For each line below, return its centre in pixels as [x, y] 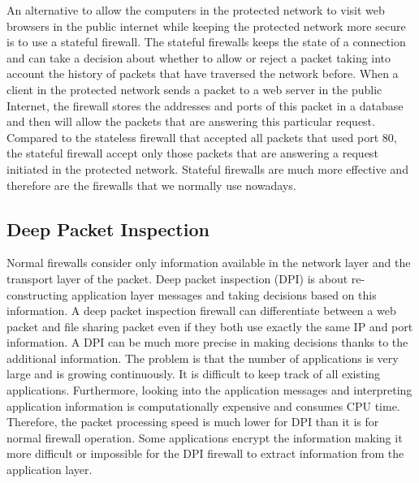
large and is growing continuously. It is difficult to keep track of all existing [194, 374]
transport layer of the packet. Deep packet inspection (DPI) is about [177, 278]
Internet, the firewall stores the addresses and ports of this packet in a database [205, 105]
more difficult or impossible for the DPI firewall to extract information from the [205, 453]
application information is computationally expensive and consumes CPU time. [203, 405]
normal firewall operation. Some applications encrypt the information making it [205, 437]
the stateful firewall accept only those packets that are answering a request [192, 153]
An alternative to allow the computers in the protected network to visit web [196, 10]
